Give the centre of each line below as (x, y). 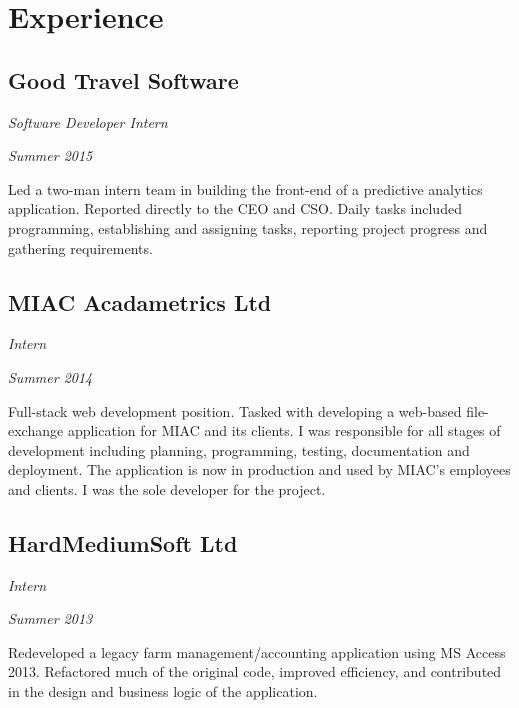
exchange (36, 430)
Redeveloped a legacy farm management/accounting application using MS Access (257, 651)
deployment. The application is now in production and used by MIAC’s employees (259, 469)
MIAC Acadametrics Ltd (140, 301)
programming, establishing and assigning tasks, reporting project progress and (248, 227)
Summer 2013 (50, 618)
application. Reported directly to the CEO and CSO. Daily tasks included (235, 208)
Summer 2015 (50, 155)
